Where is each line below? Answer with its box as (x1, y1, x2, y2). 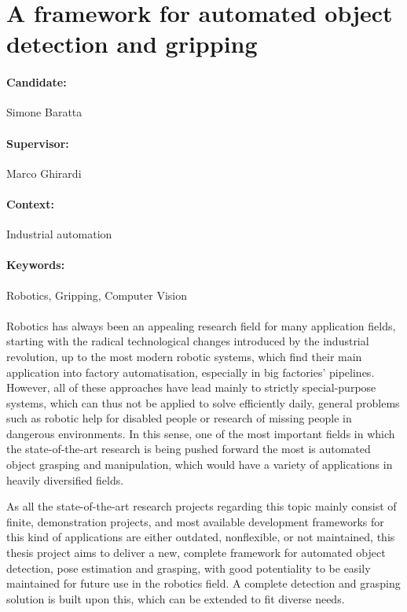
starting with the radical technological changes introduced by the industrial (6, 333, 369, 349)
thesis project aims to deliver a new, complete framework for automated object (6, 544, 386, 561)
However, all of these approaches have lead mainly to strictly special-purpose (6, 379, 376, 396)
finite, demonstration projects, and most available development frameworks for (6, 513, 384, 529)
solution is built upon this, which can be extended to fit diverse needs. (6, 590, 345, 606)
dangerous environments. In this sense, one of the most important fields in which (6, 425, 395, 441)
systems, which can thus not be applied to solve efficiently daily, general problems (6, 394, 400, 411)
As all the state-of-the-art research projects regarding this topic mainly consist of (6, 498, 397, 514)
